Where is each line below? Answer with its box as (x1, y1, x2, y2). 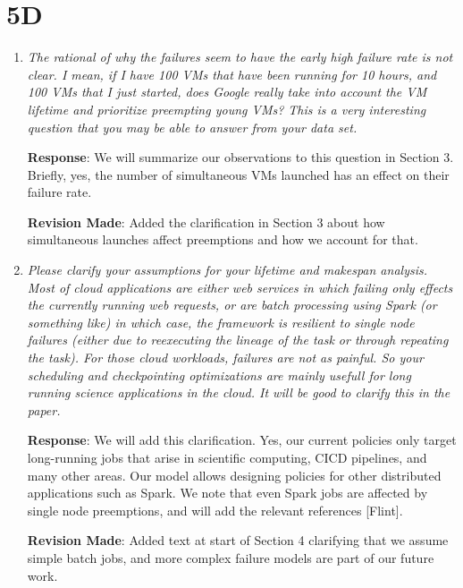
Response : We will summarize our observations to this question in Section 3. (27, 148, 454, 166)
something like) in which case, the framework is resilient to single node (27, 312, 415, 331)
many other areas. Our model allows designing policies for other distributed (27, 465, 442, 484)
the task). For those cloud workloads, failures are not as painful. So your (27, 348, 424, 367)
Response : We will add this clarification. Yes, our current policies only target (27, 430, 457, 449)
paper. (27, 400, 61, 419)
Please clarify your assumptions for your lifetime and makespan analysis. (27, 260, 427, 279)
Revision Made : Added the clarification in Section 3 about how (27, 212, 385, 231)
